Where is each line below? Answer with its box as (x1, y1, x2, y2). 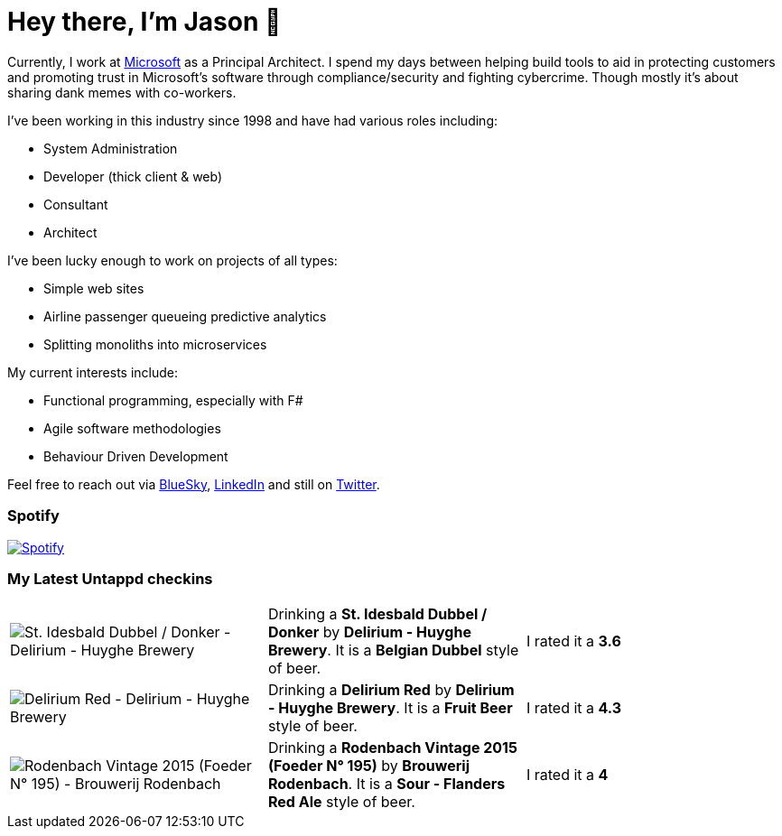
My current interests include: (7, 364, 178, 380)
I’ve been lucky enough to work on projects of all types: (7, 252, 338, 268)
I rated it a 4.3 (526, 699, 622, 718)
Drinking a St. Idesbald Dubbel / (267, 605, 488, 624)
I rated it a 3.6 (526, 632, 621, 651)
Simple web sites (43, 280, 144, 296)
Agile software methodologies (43, 420, 221, 436)
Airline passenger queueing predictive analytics (43, 308, 327, 324)
